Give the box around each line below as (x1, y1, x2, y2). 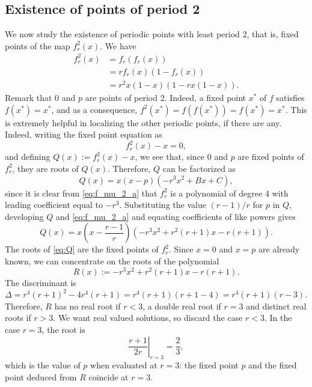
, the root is (41, 323, 85, 335)
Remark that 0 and (5, 91, 76, 104)
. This (285, 103, 307, 115)
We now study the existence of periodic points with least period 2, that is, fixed (5, 28, 299, 40)
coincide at (88, 370, 129, 383)
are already (258, 243, 300, 255)
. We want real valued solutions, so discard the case (53, 311, 243, 324)
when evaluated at (90, 359, 158, 371)
